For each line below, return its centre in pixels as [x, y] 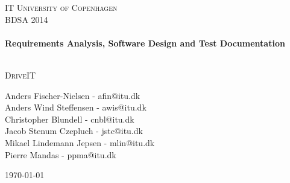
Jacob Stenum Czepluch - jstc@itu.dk [74, 131]
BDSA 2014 [27, 19]
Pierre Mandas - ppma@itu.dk [61, 154]
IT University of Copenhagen [61, 7]
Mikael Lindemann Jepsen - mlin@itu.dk [80, 142]
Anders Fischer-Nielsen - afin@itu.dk [73, 95]
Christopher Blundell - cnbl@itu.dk [70, 119]
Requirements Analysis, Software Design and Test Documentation [145, 43]
